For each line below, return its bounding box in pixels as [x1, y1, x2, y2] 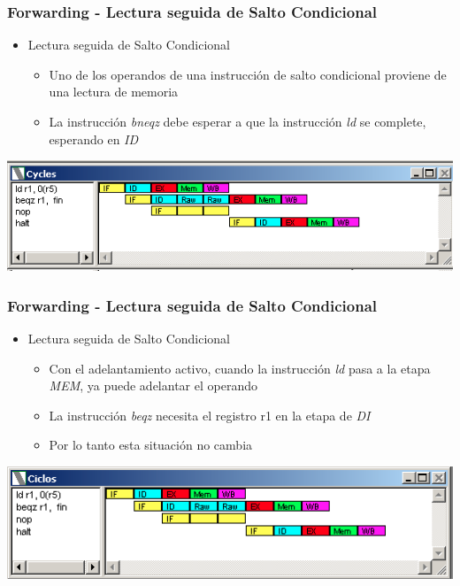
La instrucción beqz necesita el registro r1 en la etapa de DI [49, 405, 371, 424]
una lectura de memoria [49, 82, 179, 101]
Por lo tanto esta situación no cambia [49, 436, 253, 454]
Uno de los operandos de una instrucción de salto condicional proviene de [49, 65, 447, 83]
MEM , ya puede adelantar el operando [49, 376, 257, 395]
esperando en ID [49, 129, 139, 148]
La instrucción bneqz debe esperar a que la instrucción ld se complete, [49, 112, 426, 130]
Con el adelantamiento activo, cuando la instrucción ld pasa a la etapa [49, 359, 431, 377]
